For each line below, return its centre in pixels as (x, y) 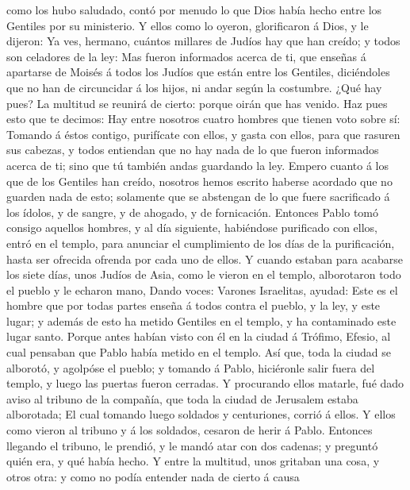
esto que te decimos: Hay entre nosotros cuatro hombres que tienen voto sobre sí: (203, 119)
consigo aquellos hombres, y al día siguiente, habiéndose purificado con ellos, (192, 228)
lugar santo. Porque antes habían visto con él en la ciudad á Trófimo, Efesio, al (199, 336)
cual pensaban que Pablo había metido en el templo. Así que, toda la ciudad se (199, 352)
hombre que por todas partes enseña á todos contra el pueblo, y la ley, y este (194, 305)
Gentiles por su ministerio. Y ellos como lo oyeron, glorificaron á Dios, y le (188, 25)
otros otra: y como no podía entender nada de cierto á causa (153, 476)
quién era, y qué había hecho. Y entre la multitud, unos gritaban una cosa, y (193, 461)
